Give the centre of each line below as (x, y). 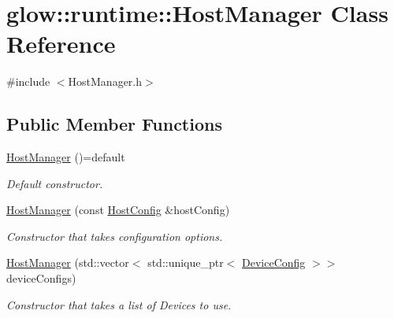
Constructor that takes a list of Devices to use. (119, 304)
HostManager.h (105, 81)
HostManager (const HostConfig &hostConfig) (118, 210)
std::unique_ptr (186, 263)
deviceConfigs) (41, 278)
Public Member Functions (114, 124)
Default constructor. (55, 183)
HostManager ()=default (66, 157)
